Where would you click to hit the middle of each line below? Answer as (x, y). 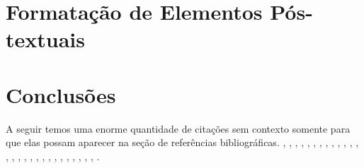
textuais (45, 39)
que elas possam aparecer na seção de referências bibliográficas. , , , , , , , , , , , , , (182, 142)
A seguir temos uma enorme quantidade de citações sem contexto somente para (178, 128)
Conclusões (61, 94)
